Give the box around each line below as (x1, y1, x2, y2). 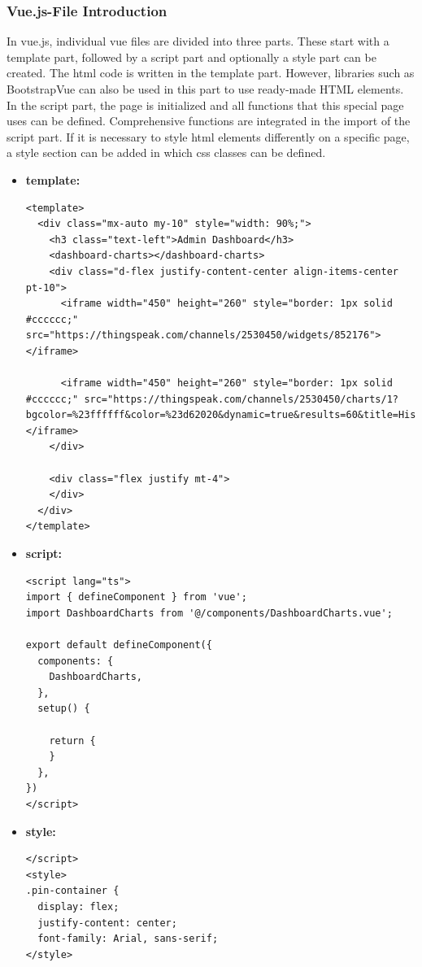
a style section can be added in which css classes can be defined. (7, 144, 326, 161)
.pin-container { (25, 885, 120, 897)
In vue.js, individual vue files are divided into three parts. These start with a (7, 33, 389, 50)
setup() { (37, 703, 90, 715)
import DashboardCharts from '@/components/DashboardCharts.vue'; (25, 607, 393, 619)
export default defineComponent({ (25, 639, 212, 651)
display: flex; (37, 900, 120, 913)
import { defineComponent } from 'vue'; (25, 591, 247, 603)
